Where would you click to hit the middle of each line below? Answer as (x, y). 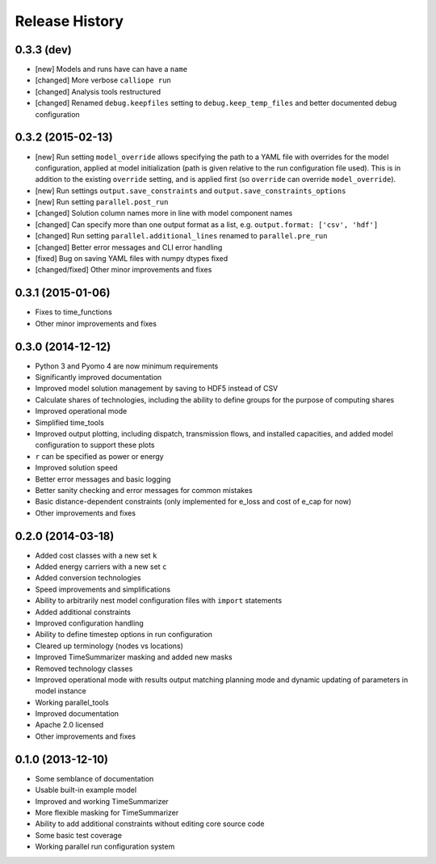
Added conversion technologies (88, 578)
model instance (61, 691)
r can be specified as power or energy (100, 456)
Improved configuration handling (90, 623)
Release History (69, 21)
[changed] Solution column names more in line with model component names (164, 213)
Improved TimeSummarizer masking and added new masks (134, 657)
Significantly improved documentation (99, 377)
